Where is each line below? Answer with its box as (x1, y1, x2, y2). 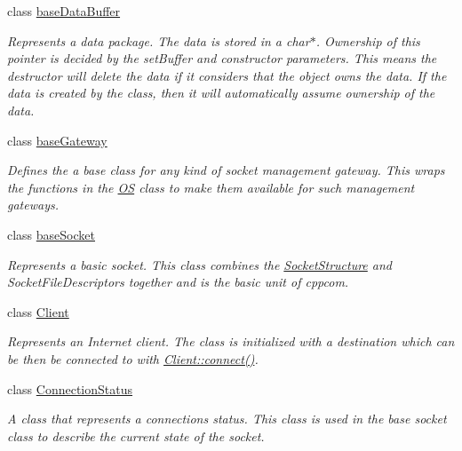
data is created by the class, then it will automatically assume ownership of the (7, 83, 435, 102)
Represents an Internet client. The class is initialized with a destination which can (7, 332, 455, 351)
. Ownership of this (315, 31, 420, 50)
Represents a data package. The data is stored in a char (7, 31, 310, 50)
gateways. (7, 195, 59, 214)
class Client (7, 302, 69, 320)
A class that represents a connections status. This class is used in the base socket (7, 409, 447, 428)
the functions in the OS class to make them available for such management (7, 178, 415, 196)
